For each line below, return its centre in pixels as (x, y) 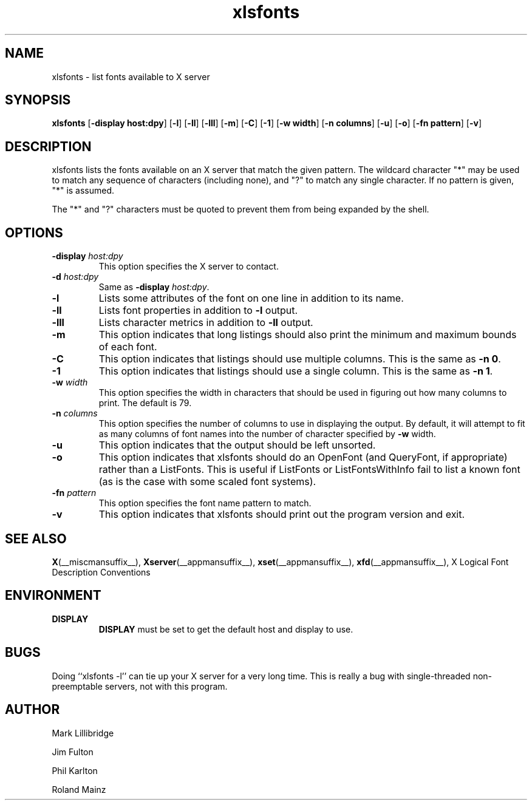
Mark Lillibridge (83, 733)
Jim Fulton (73, 752)
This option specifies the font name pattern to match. (205, 503)
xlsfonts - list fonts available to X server (131, 76)
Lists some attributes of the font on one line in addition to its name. (251, 298)
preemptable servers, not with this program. (140, 686)
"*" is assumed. (83, 191)
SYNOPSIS (38, 100)
